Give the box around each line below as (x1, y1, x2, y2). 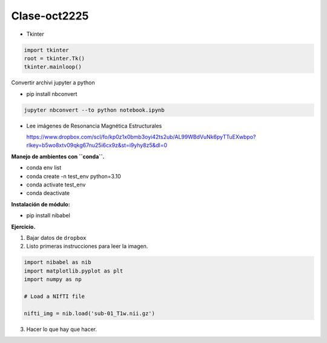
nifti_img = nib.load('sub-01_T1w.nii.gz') (24, 310, 156, 317)
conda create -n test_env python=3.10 (26, 172, 121, 180)
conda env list (26, 164, 62, 171)
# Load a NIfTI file (24, 293, 85, 300)
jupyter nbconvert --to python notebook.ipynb (24, 106, 165, 114)
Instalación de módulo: (11, 200, 70, 208)
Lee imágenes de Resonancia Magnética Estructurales (26, 122, 162, 129)
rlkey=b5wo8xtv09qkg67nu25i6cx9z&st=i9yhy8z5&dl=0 (26, 141, 168, 149)
